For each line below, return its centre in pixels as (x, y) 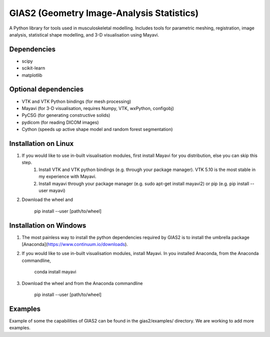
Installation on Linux (41, 143)
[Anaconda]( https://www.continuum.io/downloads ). (75, 244)
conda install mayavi (55, 272)
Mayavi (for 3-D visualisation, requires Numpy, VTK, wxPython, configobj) (98, 108)
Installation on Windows (48, 225)
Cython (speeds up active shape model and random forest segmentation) (97, 129)
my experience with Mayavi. (68, 176)
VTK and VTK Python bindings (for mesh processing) (76, 101)
